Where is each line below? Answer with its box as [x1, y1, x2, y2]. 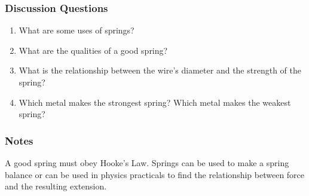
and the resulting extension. [5, 180, 107, 192]
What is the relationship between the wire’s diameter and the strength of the [19, 64, 301, 76]
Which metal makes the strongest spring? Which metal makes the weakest [19, 96, 291, 108]
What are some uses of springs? [19, 24, 134, 36]
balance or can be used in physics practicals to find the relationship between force [5, 168, 305, 180]
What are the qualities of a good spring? [19, 44, 168, 56]
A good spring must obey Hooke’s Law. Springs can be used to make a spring [5, 157, 289, 169]
